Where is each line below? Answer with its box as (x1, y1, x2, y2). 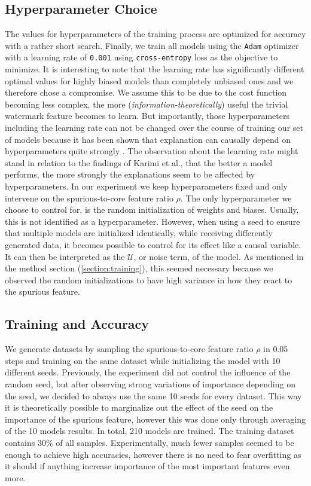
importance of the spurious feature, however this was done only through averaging (5, 412, 306, 425)
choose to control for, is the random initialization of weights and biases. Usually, (5, 203, 299, 216)
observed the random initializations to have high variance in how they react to (5, 273, 292, 286)
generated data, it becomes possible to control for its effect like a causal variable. (5, 239, 301, 251)
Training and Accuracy (5, 314, 150, 333)
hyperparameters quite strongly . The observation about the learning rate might (5, 145, 298, 157)
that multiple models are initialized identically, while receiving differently (5, 227, 273, 239)
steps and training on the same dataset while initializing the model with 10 (5, 354, 280, 366)
